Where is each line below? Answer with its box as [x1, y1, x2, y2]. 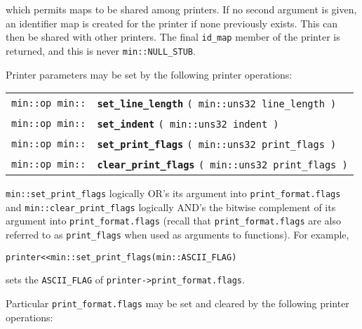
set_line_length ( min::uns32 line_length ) [97, 98, 337, 110]
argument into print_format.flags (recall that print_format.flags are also [6, 213, 342, 228]
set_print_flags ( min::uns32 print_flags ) [97, 139, 337, 151]
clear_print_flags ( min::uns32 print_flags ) [97, 159, 348, 171]
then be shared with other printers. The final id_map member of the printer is [6, 29, 340, 44]
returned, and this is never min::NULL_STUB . [6, 43, 196, 58]
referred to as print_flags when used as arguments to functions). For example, [6, 227, 349, 242]
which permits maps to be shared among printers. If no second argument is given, [6, 2, 357, 16]
